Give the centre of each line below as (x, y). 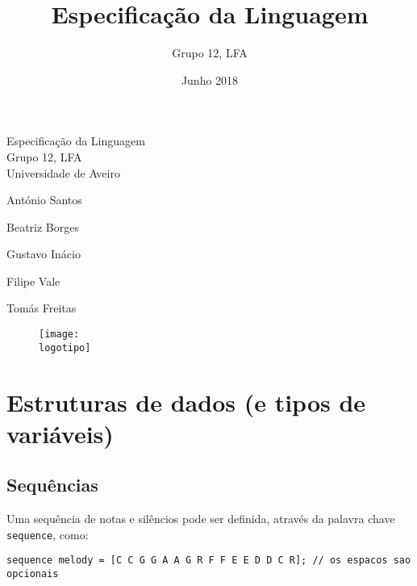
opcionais (33, 574)
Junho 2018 (210, 80)
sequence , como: (48, 534)
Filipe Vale (33, 280)
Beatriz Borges (43, 226)
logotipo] (65, 347)
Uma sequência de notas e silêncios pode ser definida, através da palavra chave (201, 519)
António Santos (44, 200)
